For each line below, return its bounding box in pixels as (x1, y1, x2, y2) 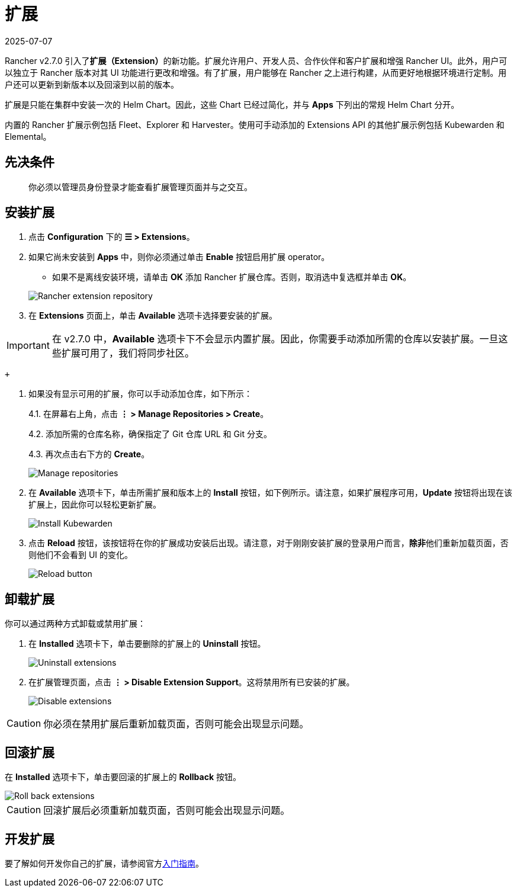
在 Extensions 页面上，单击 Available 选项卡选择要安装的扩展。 (28, 310, 277, 321)
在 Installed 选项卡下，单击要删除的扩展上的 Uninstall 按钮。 (28, 638, 266, 649)
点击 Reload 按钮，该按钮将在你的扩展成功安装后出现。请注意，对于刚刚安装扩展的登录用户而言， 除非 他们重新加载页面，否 (28, 538, 509, 548)
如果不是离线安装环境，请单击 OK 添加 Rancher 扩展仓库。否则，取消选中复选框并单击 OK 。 (52, 272, 412, 283)
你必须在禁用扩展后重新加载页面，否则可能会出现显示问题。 (43, 718, 309, 730)
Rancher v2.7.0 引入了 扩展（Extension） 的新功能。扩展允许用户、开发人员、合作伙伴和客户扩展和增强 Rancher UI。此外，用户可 (5, 55, 508, 66)
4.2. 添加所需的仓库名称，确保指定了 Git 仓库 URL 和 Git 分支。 (28, 429, 272, 439)
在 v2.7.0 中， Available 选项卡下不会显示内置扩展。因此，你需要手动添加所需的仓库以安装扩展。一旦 (52, 333, 499, 345)
